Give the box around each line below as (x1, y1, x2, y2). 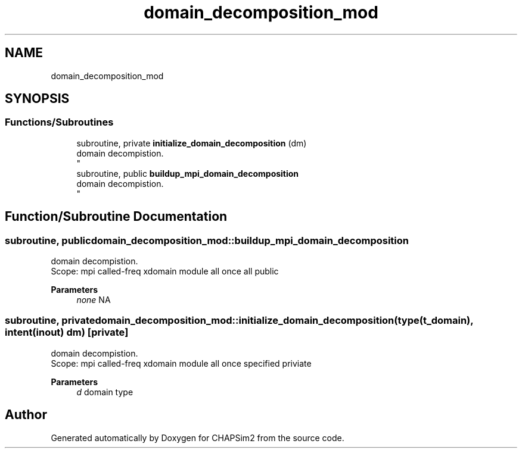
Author (5, 407, 47, 423)
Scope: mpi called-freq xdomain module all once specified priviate (51, 358, 312, 368)
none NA (76, 295, 111, 305)
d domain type (76, 386, 133, 397)
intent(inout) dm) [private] (5, 326, 129, 339)
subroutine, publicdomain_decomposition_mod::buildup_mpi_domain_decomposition (5, 234, 409, 246)
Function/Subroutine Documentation (5, 209, 228, 224)
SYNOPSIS (5, 91, 70, 107)
